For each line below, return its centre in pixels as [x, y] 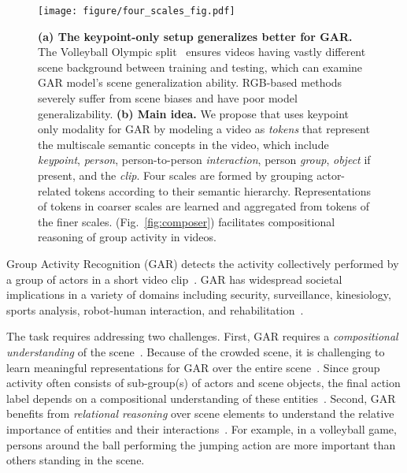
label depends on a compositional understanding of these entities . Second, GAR [201, 398]
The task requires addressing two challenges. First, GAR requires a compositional [202, 336]
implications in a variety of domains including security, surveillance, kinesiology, [199, 294]
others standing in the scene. [76, 460]
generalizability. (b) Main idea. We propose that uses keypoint [193, 113]
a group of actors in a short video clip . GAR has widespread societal [174, 279]
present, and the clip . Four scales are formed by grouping [176, 175]
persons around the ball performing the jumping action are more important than [201, 444]
